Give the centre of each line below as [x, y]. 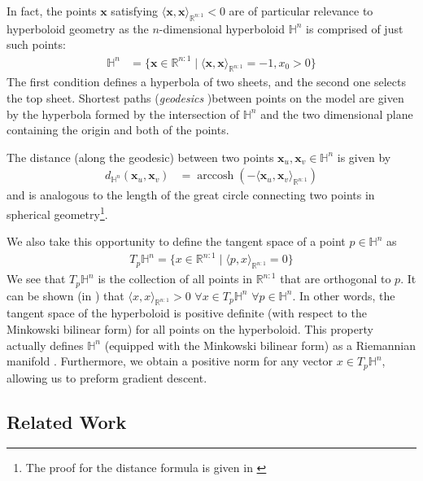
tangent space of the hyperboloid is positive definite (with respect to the [187, 313]
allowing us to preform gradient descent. [107, 377]
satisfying [135, 11]
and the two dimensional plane [337, 114]
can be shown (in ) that [65, 295]
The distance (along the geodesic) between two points [140, 157]
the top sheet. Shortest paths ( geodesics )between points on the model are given [205, 97]
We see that [36, 279]
